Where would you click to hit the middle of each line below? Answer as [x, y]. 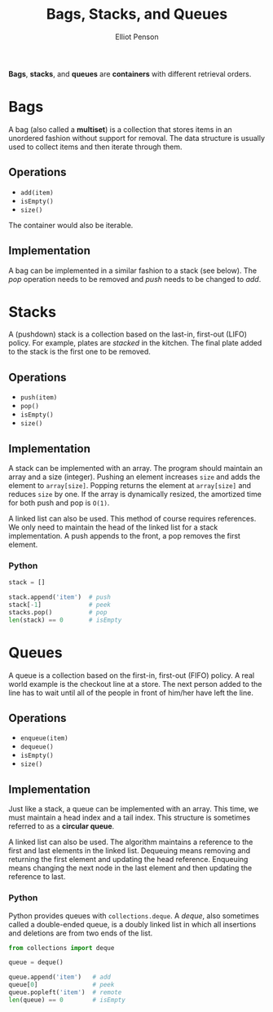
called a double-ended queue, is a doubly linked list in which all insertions [132, 924]
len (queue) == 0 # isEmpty [67, 1000]
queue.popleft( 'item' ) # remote [65, 992]
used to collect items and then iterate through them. [95, 147]
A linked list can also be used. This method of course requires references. [132, 519]
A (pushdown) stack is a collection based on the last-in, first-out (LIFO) [128, 334]
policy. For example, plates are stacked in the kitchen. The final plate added [135, 343]
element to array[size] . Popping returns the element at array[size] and [130, 486]
